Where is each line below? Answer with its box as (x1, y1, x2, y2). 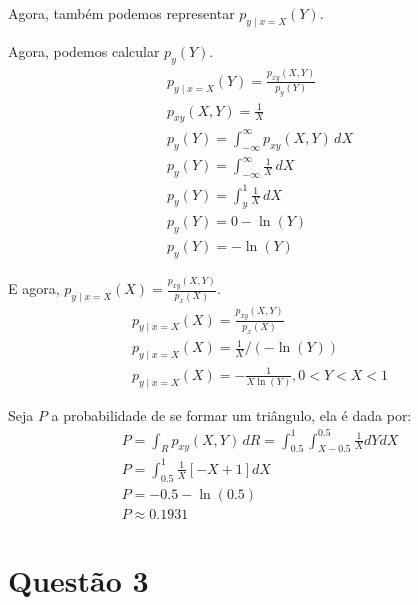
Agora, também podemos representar (8, 3, 235, 23)
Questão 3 (8, 560, 149, 601)
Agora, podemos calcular (8, 40, 160, 61)
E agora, (8, 278, 60, 299)
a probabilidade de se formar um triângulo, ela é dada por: (51, 404, 412, 425)
